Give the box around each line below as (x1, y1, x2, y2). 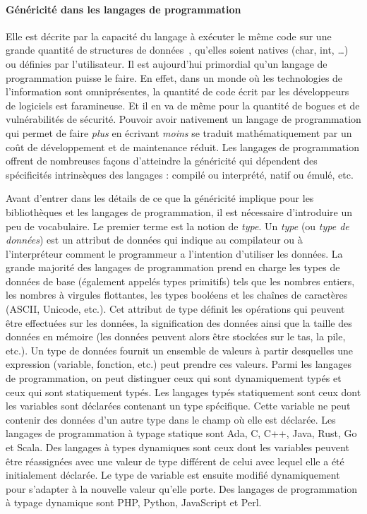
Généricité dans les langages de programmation (6, 1, 241, 16)
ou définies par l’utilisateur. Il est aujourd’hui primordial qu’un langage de (6, 56, 327, 71)
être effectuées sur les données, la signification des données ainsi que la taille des (6, 315, 352, 330)
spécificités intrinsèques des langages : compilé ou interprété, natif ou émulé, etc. (6, 167, 354, 181)
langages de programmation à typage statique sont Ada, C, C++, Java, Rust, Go (6, 426, 357, 441)
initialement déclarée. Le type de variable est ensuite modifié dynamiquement (6, 467, 340, 482)
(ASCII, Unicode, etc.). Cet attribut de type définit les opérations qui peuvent (6, 301, 345, 316)
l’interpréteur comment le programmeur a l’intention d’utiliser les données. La (6, 246, 343, 261)
